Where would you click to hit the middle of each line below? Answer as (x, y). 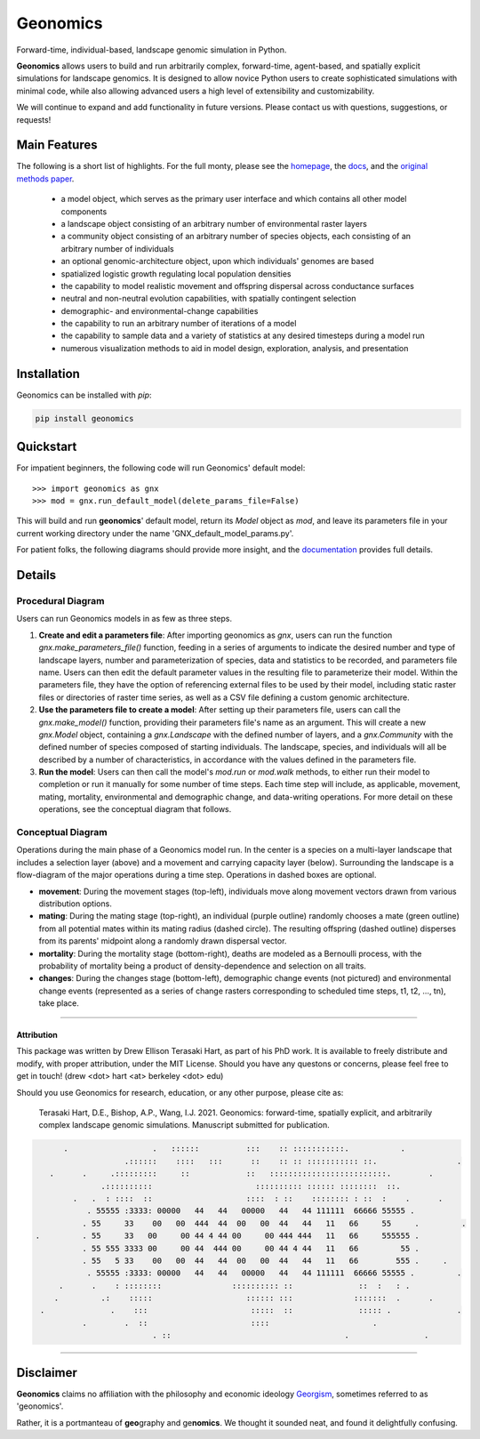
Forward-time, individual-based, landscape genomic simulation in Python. (152, 50)
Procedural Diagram (60, 601)
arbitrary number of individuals (117, 248)
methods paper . (45, 179)
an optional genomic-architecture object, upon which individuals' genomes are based (217, 261)
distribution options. (76, 904)
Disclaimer (47, 1373)
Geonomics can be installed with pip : (84, 395)
